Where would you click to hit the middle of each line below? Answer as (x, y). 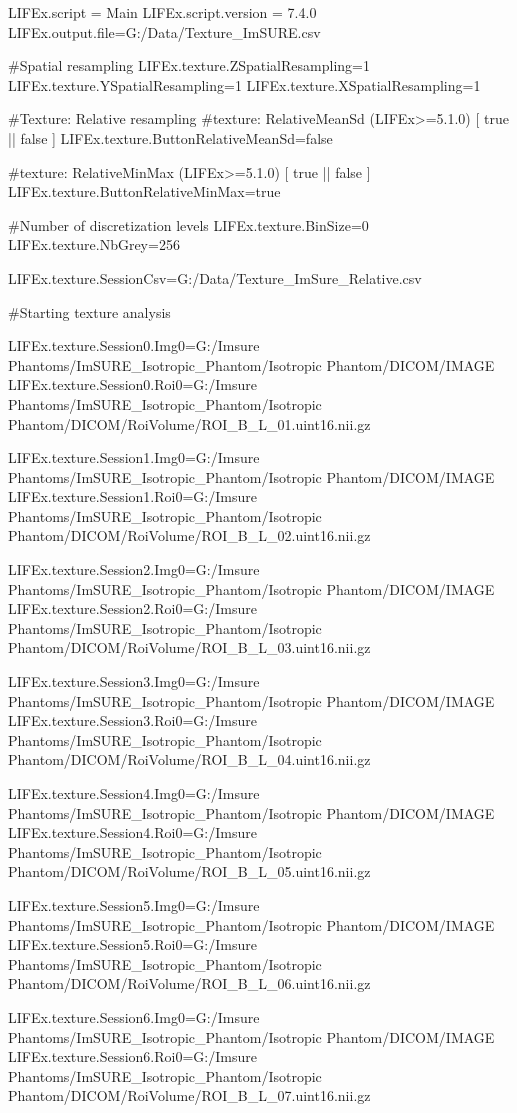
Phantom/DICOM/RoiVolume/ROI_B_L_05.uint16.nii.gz (189, 871)
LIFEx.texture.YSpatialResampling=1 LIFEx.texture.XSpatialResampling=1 (244, 84)
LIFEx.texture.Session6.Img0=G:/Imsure (134, 1016)
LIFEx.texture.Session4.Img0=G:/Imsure (134, 793)
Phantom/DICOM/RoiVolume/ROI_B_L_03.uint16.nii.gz (189, 647)
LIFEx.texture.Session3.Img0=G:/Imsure (134, 681)
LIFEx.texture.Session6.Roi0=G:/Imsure (132, 1056)
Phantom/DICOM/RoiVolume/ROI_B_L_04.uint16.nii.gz (189, 759)
